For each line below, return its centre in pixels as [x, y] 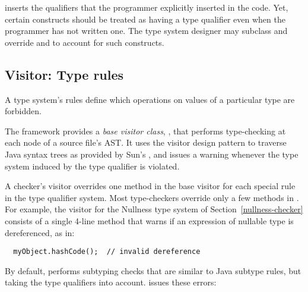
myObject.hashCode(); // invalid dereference [107, 252]
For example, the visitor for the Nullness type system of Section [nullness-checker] [154, 209]
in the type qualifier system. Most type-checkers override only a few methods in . [152, 197]
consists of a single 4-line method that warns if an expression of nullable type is [149, 220]
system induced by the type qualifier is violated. [92, 166]
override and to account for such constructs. [85, 42]
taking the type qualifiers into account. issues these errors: [111, 282]
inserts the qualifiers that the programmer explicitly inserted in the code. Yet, [147, 7]
